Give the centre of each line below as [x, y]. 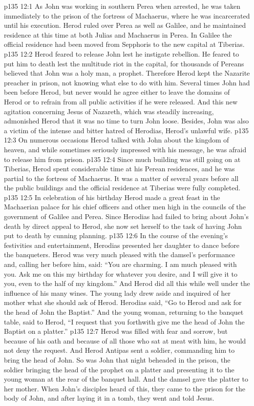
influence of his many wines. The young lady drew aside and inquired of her [117, 293]
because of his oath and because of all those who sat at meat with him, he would [125, 340]
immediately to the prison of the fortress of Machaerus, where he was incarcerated [127, 15]
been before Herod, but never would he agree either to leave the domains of [117, 92]
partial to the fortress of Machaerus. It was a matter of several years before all [121, 178]
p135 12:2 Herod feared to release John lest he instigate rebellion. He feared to [122, 53]
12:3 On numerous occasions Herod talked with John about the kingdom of [116, 140]
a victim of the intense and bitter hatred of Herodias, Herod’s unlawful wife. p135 [126, 130]
